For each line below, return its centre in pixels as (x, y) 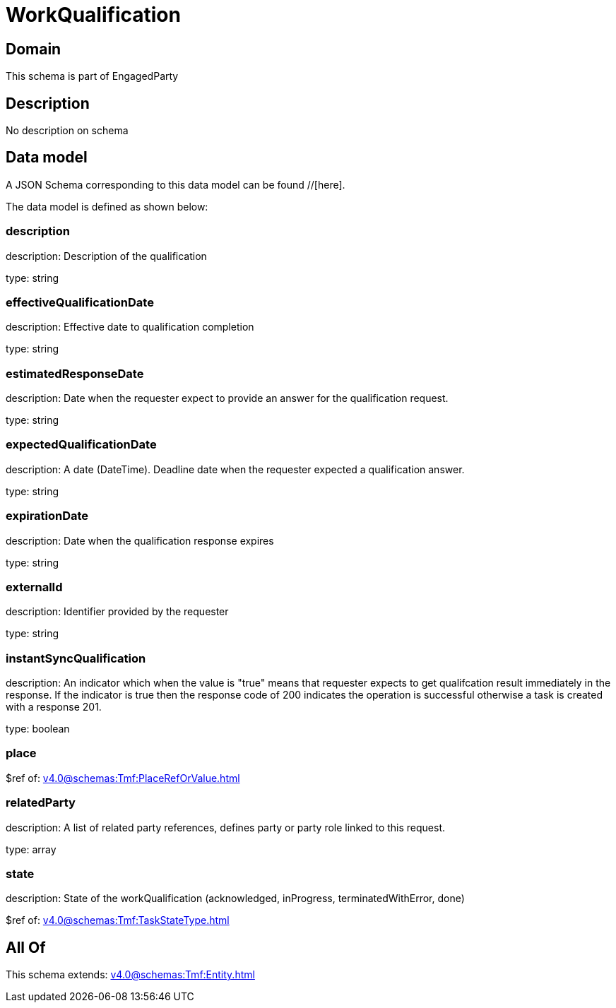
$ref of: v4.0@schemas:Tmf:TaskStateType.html (118, 920)
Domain (34, 49)
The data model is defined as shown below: (107, 206)
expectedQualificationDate (81, 445)
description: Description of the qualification (106, 256)
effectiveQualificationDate (80, 302)
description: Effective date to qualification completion (130, 327)
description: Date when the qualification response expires (140, 540)
